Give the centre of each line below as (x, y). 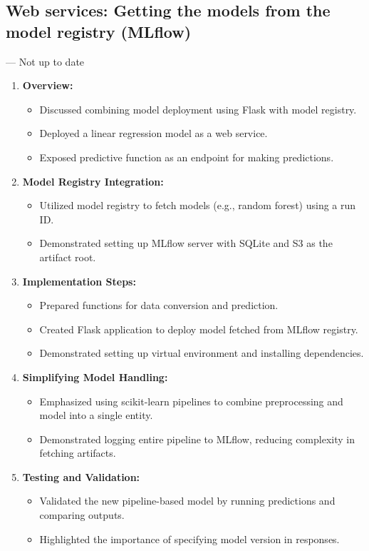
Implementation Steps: (79, 281)
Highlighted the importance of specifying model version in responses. (189, 539)
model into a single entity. (96, 415)
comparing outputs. (82, 515)
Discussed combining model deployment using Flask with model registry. (198, 109)
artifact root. (68, 257)
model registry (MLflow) (99, 31)
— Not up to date (45, 61)
